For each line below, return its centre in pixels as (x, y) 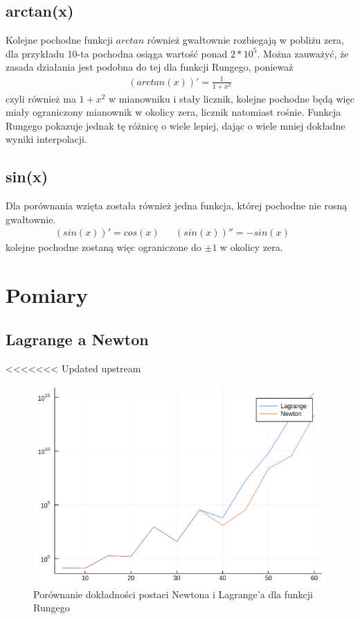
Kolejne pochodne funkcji (59, 40)
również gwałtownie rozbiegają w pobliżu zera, (245, 40)
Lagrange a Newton (77, 339)
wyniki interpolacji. (46, 139)
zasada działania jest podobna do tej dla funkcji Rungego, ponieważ (150, 67)
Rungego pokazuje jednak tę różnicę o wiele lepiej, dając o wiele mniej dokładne (175, 125)
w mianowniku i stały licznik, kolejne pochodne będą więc (232, 98)
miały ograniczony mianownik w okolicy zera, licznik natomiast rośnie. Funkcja (173, 112)
